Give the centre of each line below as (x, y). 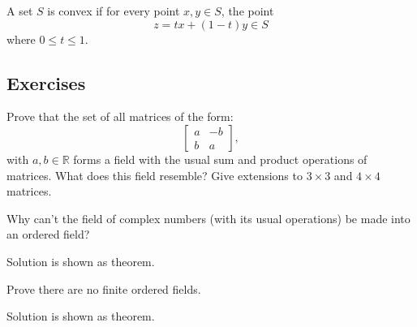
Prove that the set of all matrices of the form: (120, 116)
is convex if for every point (114, 11)
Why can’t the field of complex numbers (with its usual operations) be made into (208, 218)
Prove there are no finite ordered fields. (104, 288)
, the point (247, 11)
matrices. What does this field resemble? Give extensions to (155, 175)
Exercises (46, 82)
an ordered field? (48, 234)
